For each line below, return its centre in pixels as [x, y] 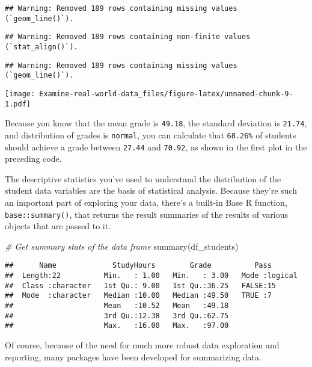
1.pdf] [18, 104]
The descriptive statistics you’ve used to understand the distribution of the [143, 178]
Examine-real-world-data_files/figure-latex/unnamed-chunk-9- [166, 94]
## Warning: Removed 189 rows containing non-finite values [128, 37]
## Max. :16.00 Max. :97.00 [117, 326]
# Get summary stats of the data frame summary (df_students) [122, 246]
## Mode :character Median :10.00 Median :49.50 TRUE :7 [138, 296]
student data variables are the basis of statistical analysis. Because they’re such [151, 190]
